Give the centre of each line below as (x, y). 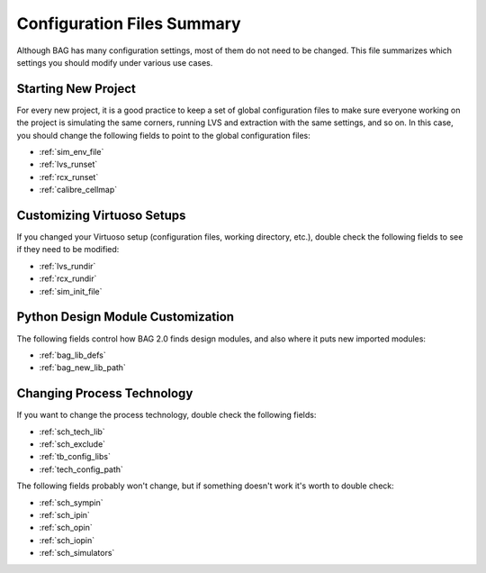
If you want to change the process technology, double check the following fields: (166, 415)
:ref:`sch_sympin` (71, 502)
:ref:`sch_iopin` (67, 540)
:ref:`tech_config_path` (81, 469)
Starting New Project (76, 89)
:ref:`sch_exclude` (72, 444)
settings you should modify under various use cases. (115, 62)
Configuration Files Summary (129, 23)
